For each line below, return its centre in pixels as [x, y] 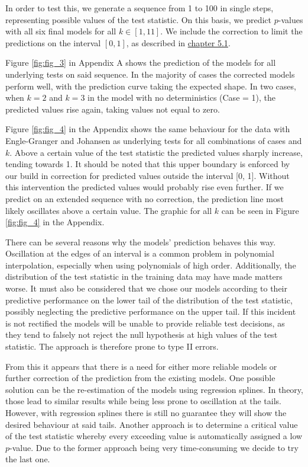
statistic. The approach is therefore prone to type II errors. [112, 346]
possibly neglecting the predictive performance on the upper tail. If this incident [151, 311]
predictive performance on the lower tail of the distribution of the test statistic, [149, 300]
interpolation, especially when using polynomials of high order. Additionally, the [151, 265]
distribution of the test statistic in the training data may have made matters [144, 276]
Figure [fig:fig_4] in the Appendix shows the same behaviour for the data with [148, 129]
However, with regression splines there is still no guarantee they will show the [146, 412]
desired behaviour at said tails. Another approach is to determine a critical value [152, 424]
